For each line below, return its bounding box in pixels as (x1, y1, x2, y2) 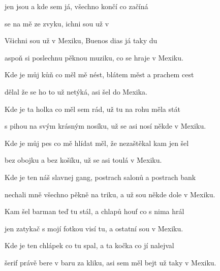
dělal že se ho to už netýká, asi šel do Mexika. (5, 86, 147, 97)
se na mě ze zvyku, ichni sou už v (5, 18, 109, 28)
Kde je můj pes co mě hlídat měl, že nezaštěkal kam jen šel (5, 137, 189, 148)
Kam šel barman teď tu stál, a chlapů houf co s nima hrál (5, 206, 184, 217)
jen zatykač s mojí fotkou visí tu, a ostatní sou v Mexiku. (5, 223, 183, 233)
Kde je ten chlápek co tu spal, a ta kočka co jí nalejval (5, 240, 174, 251)
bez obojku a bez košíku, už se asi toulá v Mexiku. (5, 155, 162, 165)
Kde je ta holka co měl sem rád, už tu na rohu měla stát (5, 103, 180, 114)
